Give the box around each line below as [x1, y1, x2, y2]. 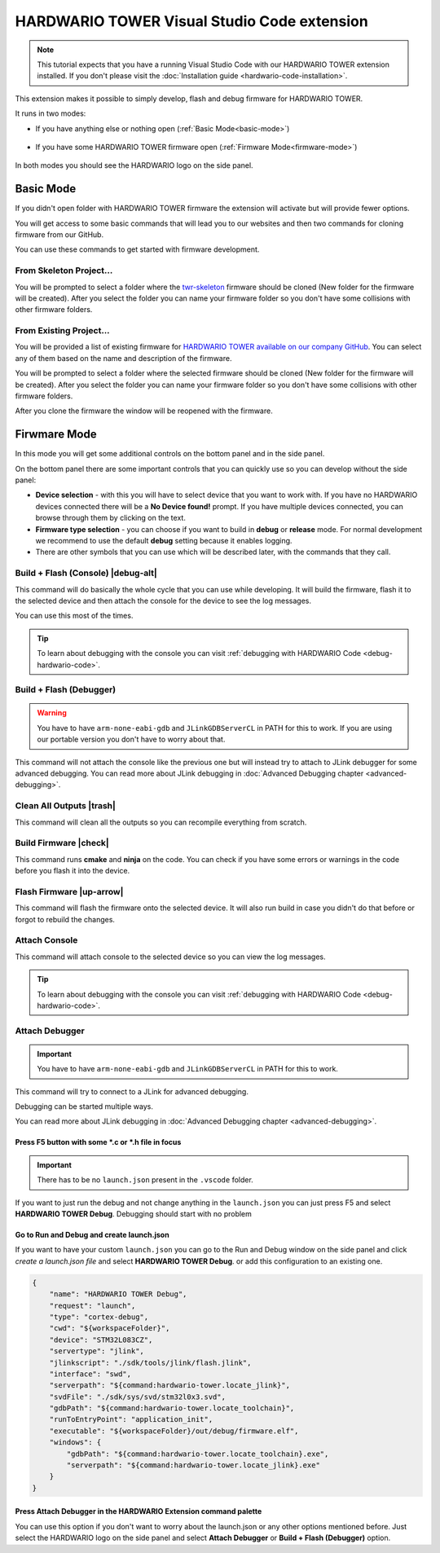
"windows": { [49, 1438, 102, 1447]
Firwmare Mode [15, 428, 97, 442]
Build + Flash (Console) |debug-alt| [15, 567, 158, 579]
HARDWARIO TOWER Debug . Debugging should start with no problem [15, 1209, 253, 1218]
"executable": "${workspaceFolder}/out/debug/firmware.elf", [49, 1426, 299, 1436]
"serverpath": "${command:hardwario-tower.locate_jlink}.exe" [66, 1461, 321, 1470]
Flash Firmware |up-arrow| [15, 886, 124, 897]
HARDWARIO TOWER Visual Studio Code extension [15, 12, 368, 30]
